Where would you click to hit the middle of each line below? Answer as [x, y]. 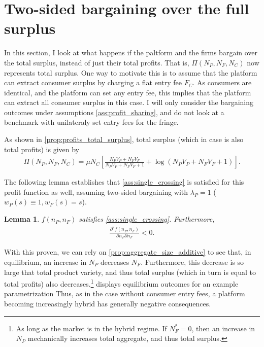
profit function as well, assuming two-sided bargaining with [96, 192]
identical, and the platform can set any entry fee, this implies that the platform [128, 92]
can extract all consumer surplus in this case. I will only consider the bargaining [129, 102]
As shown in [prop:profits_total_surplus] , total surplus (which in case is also [124, 139]
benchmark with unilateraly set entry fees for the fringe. [91, 122]
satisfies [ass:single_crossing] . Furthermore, [147, 219]
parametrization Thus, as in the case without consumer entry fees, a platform [125, 293]
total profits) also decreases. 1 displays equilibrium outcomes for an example [121, 283]
